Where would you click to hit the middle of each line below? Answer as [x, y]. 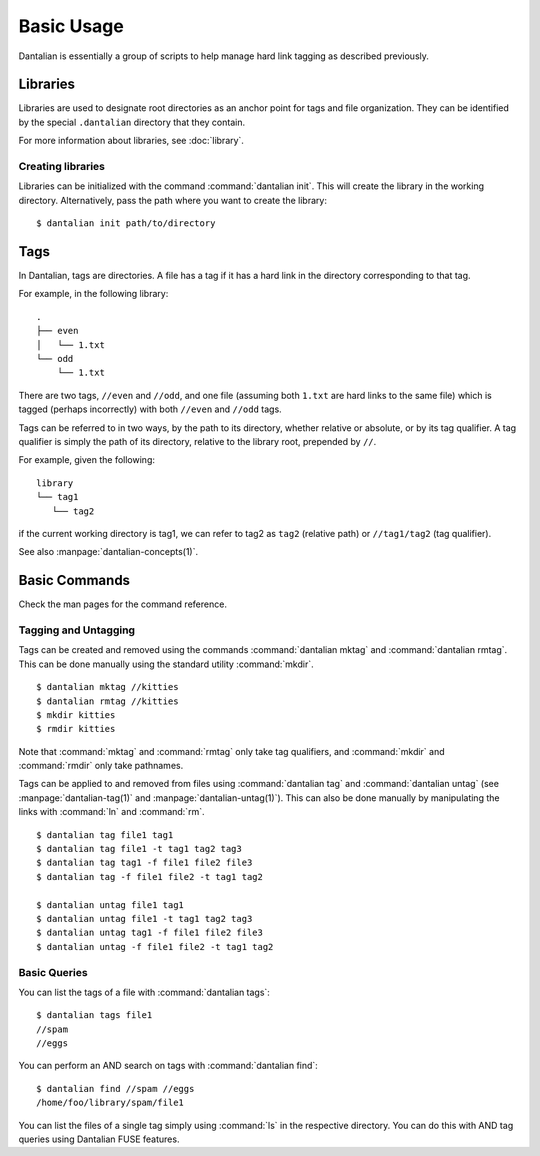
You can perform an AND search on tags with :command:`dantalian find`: [168, 1066]
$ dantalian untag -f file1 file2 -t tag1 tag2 [155, 946]
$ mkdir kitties [76, 714]
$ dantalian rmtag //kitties [107, 701]
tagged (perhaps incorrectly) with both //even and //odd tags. [150, 409]
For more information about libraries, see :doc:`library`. [131, 141]
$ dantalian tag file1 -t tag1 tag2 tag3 [139, 849]
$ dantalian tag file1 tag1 [105, 834]
